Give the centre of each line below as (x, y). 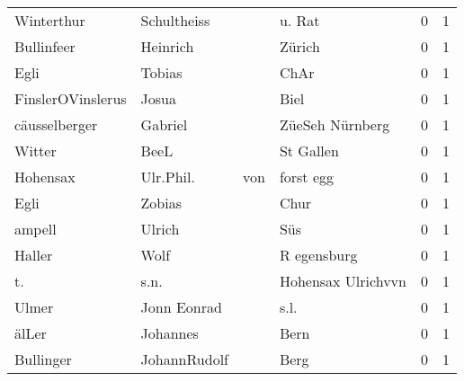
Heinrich (167, 46)
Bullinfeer (45, 46)
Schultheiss (175, 20)
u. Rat (299, 20)
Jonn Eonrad (181, 307)
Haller (34, 255)
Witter (36, 151)
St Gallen (309, 151)
